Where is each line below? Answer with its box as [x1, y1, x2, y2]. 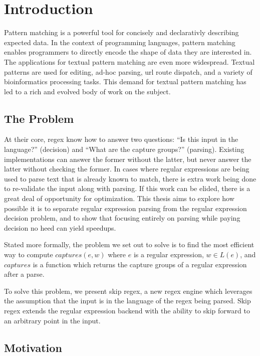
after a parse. [4, 269, 45, 279]
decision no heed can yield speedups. [4, 222, 116, 233]
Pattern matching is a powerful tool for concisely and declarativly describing [4, 27, 239, 38]
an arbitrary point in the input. [4, 315, 101, 325]
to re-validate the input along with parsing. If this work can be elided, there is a [4, 183, 250, 194]
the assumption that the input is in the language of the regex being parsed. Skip [4, 295, 251, 306]
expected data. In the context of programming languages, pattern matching [4, 37, 235, 47]
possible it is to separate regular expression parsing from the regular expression [4, 203, 247, 213]
